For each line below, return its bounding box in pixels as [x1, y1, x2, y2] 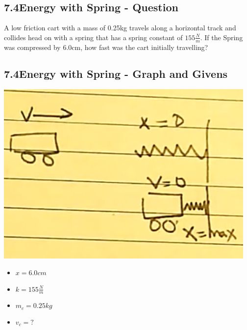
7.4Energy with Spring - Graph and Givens [4, 66, 228, 81]
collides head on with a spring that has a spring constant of [4, 32, 183, 42]
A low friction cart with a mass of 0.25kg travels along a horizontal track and [4, 23, 236, 33]
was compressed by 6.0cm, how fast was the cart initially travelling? [4, 42, 208, 52]
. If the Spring [200, 32, 243, 42]
